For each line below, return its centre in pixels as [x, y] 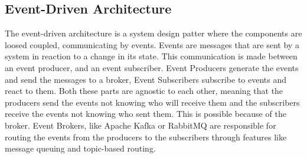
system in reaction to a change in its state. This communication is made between [151, 56]
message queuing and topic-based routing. [80, 148]
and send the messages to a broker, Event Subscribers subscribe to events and [146, 79]
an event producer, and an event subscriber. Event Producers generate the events [152, 67]
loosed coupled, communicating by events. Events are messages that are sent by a [152, 44]
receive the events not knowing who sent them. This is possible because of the [146, 114]
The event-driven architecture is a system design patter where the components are [153, 33]
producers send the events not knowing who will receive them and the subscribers [152, 102]
